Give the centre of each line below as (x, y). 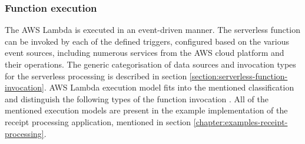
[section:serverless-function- (238, 76)
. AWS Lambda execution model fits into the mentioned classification (169, 87)
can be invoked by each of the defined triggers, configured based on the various (147, 41)
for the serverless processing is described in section (96, 76)
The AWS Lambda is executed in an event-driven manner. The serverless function (152, 30)
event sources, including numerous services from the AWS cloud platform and (145, 53)
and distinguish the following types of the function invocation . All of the (137, 98)
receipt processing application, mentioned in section (98, 121)
